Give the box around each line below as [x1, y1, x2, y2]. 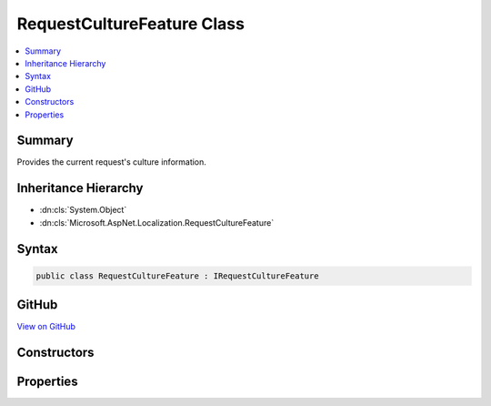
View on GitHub [16, 321, 76, 332]
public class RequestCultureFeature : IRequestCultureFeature [35, 270, 319, 281]
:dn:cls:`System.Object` [39, 205, 127, 216]
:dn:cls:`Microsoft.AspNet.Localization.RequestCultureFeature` [39, 217, 275, 228]
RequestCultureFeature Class [16, 14, 245, 34]
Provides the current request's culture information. [16, 157, 206, 167]
